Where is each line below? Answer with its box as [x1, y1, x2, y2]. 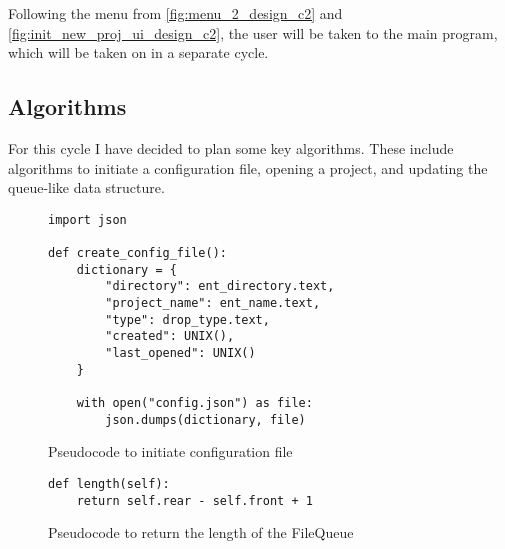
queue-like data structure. [8, 177, 165, 198]
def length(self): [48, 476, 170, 491]
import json [48, 212, 127, 227]
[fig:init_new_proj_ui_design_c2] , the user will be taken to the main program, [8, 22, 498, 43]
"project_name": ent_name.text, [105, 296, 321, 311]
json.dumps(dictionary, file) [105, 412, 306, 427]
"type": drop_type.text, [105, 312, 270, 327]
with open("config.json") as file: [76, 395, 313, 410]
